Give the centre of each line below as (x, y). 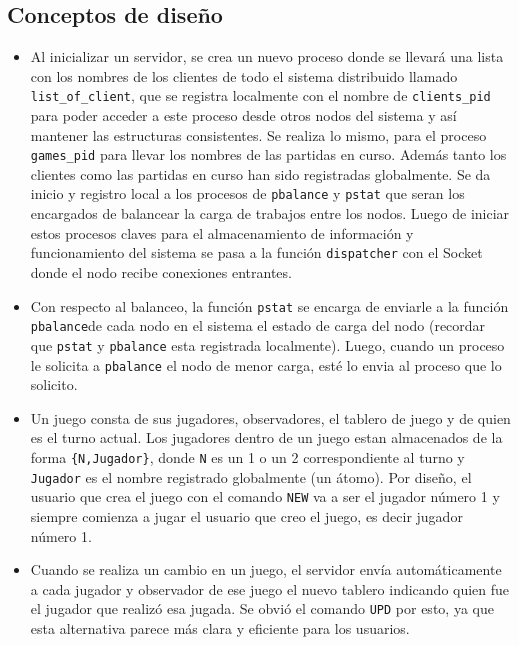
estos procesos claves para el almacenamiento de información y (222, 232)
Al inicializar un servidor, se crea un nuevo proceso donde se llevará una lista (267, 56)
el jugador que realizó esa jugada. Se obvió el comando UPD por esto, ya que (262, 608)
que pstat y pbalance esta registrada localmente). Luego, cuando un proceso (267, 344)
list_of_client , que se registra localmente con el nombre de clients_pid (260, 95)
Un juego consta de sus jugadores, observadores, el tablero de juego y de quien (270, 417)
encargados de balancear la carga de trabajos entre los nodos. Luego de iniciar (270, 213)
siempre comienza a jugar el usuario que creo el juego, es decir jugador (246, 515)
